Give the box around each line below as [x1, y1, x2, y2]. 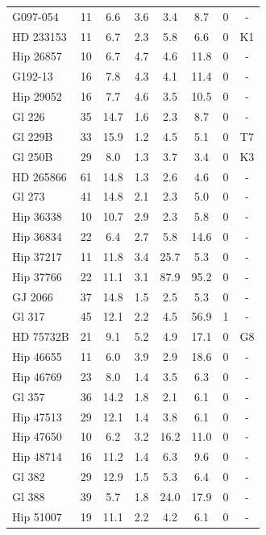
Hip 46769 [12, 367, 62, 384]
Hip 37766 [12, 267, 62, 284]
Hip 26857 [12, 48, 62, 64]
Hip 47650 [12, 428, 62, 445]
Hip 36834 [12, 228, 62, 245]
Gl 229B [12, 127, 53, 144]
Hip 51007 [12, 508, 62, 525]
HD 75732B [12, 328, 69, 345]
